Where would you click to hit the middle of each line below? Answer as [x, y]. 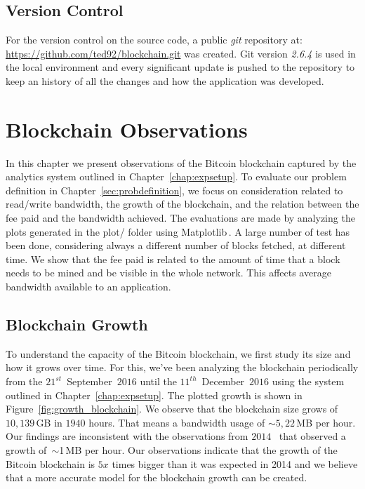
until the [158, 381]
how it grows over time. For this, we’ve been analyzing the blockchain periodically [182, 367]
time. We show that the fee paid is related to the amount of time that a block [173, 259]
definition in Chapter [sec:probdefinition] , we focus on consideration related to [174, 190]
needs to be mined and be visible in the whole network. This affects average [168, 273]
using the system [308, 381]
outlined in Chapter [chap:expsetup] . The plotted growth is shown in [154, 395]
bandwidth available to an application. [88, 287]
